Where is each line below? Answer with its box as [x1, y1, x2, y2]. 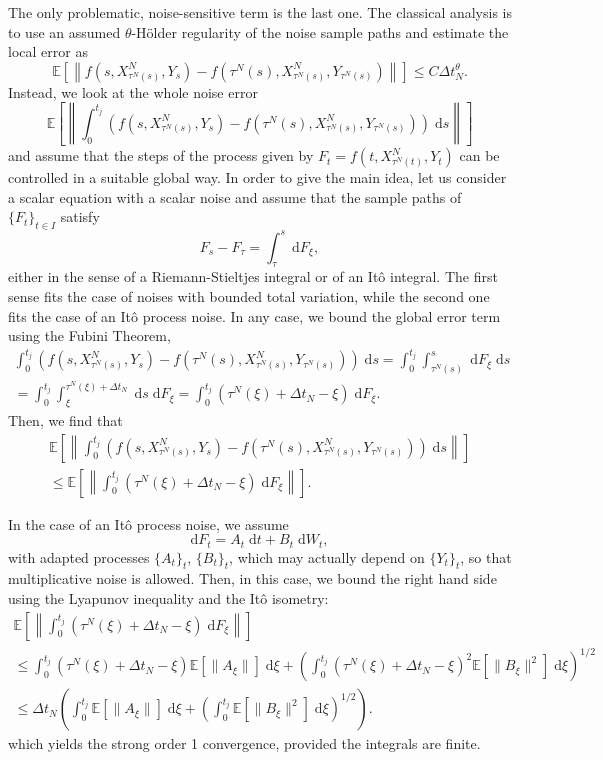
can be [459, 145, 500, 166]
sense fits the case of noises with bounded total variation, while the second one [8, 285, 490, 306]
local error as [8, 41, 88, 62]
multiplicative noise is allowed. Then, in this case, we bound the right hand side [8, 568, 497, 589]
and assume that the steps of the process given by [8, 145, 314, 166]
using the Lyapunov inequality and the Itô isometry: [8, 588, 329, 609]
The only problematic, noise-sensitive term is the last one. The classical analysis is [8, 2, 512, 22]
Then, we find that [8, 409, 123, 430]
